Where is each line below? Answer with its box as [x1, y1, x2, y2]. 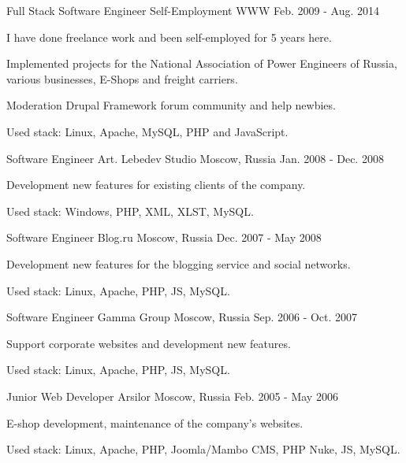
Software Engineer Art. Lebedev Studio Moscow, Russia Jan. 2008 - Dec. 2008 [6, 150, 384, 166]
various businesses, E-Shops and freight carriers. [6, 70, 238, 87]
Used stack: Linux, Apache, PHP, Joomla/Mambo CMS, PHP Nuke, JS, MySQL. [6, 441, 400, 457]
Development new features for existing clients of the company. [6, 176, 306, 193]
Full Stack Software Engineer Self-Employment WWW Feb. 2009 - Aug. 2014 [6, 2, 380, 18]
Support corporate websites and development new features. [6, 335, 291, 351]
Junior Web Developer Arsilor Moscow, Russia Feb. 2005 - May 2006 [6, 387, 338, 404]
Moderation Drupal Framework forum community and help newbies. [6, 97, 336, 113]
